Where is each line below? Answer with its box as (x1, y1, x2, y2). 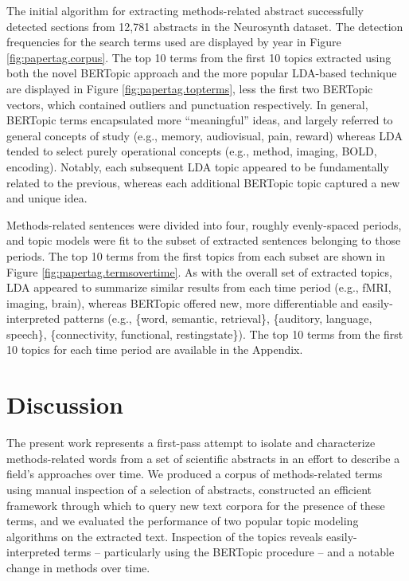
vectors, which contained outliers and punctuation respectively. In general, (6, 96, 368, 112)
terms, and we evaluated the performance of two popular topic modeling (6, 512, 359, 529)
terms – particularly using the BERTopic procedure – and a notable (64, 544, 395, 560)
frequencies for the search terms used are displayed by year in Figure (6, 33, 341, 50)
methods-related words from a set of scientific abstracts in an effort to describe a (6, 449, 400, 466)
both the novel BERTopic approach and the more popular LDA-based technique (6, 65, 397, 81)
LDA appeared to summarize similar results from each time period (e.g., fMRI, (6, 279, 391, 296)
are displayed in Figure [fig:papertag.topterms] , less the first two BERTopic (6, 80, 373, 96)
